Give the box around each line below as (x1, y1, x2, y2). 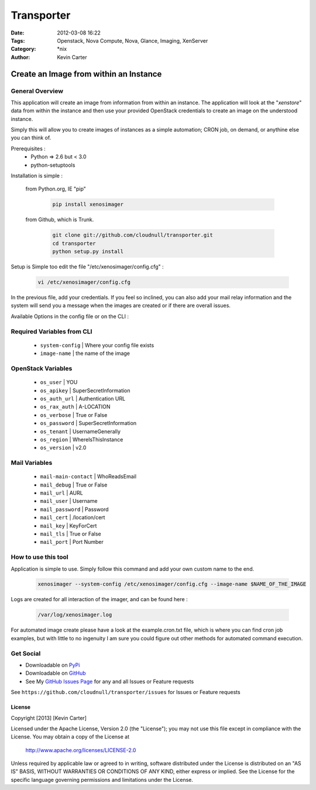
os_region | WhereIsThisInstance (40, 436, 123, 443)
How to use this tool (11, 553, 68, 561)
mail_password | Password (40, 506, 109, 513)
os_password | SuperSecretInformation (40, 420, 137, 427)
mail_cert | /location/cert (40, 514, 105, 521)
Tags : (11, 37, 25, 44)
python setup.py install (52, 249, 124, 255)
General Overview (11, 87, 64, 95)
